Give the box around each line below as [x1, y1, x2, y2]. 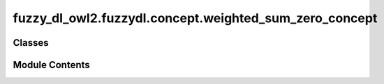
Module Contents [13, 59, 90, 71]
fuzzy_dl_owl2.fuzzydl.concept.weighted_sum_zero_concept [13, 10, 378, 26]
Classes [13, 37, 49, 49]
